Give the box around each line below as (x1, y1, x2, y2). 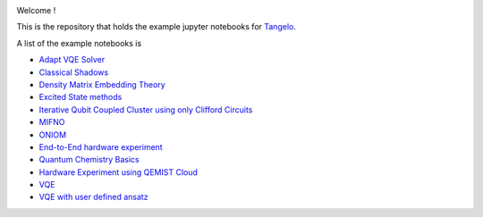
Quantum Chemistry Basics (38, 154, 140, 165)
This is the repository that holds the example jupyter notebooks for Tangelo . (16, 21, 297, 32)
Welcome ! (16, 5, 56, 15)
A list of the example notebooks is (16, 38, 142, 48)
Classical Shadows (38, 67, 109, 78)
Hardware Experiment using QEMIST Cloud (38, 166, 199, 178)
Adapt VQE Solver (38, 54, 106, 65)
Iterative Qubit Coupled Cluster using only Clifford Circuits (38, 104, 253, 115)
